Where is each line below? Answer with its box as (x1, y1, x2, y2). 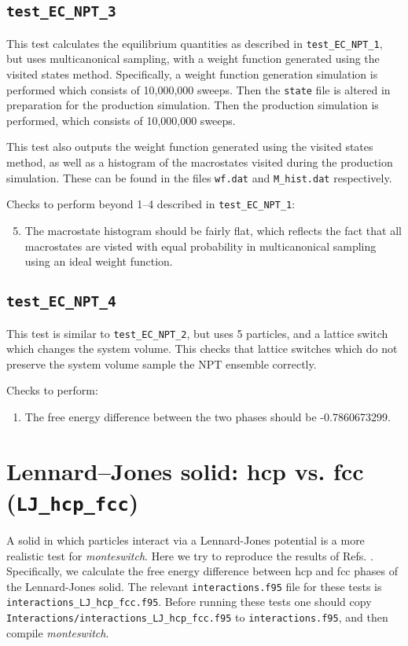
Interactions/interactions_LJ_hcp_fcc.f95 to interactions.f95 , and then (6, 609, 388, 626)
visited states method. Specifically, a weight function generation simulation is (6, 66, 378, 83)
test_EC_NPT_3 (6, 3, 116, 20)
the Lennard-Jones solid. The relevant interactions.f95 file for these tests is (6, 578, 382, 594)
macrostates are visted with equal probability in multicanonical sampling (24, 237, 377, 254)
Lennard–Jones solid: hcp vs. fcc (6, 454, 364, 486)
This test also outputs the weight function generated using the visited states (6, 138, 373, 155)
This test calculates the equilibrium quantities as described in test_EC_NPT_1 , (6, 35, 383, 51)
